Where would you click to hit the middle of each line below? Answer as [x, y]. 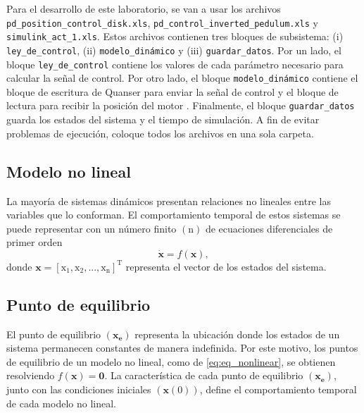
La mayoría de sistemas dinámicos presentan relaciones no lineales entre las [169, 201]
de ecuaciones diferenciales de [269, 228]
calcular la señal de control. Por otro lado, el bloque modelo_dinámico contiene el [182, 78]
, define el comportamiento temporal [278, 389]
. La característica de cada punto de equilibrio [204, 375]
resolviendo [31, 375]
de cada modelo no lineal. [61, 403]
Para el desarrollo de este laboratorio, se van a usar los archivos [144, 8]
